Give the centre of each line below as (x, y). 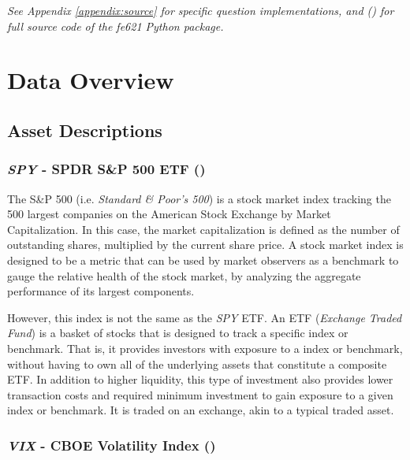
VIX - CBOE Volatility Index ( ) (112, 445)
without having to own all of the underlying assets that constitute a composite (197, 364)
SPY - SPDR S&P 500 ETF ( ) (106, 169)
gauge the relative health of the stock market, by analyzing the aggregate (184, 275)
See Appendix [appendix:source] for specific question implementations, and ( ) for (201, 10)
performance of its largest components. (101, 291)
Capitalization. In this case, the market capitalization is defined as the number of (203, 229)
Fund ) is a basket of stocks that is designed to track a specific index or (178, 333)
